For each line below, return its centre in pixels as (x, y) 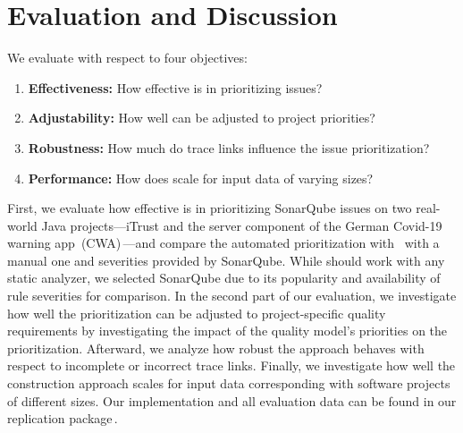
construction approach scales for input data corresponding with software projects (229, 383)
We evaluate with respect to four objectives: (127, 58)
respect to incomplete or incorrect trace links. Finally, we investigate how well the (231, 365)
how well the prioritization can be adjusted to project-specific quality (197, 313)
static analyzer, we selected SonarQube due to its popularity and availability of (224, 278)
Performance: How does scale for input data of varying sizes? (201, 178)
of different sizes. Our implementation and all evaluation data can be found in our (232, 400)
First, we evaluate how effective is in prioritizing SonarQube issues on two (210, 208)
